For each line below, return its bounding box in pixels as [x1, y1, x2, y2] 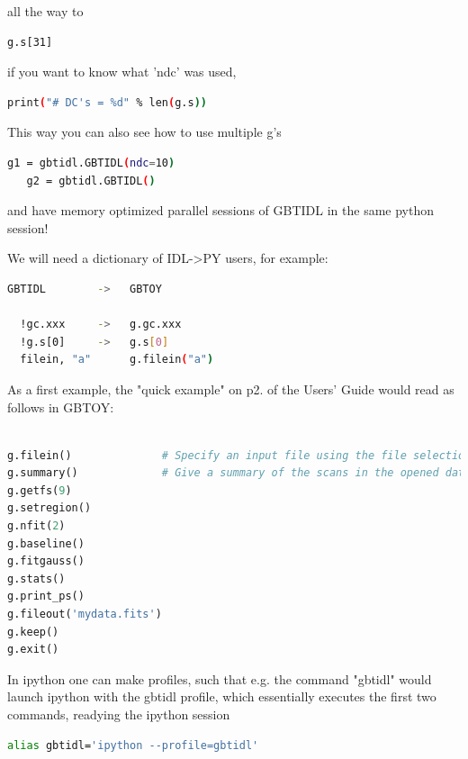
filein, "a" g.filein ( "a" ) [20, 353, 214, 366]
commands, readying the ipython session [7, 705, 230, 723]
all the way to [7, 2, 84, 20]
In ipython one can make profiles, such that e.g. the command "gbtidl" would [7, 669, 432, 688]
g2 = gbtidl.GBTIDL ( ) [26, 174, 156, 187]
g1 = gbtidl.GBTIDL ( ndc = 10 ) [7, 156, 175, 169]
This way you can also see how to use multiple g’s [7, 122, 282, 141]
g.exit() [7, 643, 59, 656]
